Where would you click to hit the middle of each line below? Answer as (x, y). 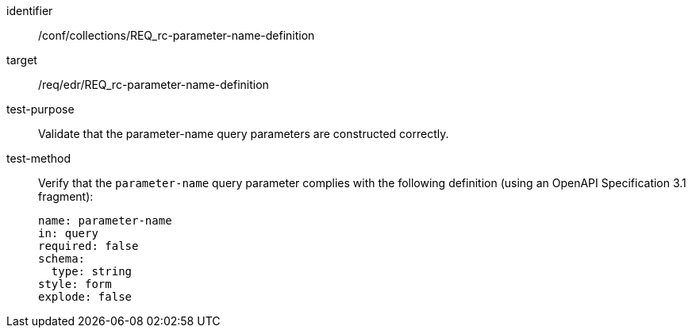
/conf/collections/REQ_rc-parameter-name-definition (177, 35)
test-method (38, 158)
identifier (30, 11)
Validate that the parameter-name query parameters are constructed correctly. (244, 134)
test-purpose (40, 109)
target (22, 60)
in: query (68, 233)
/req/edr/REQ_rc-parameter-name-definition (154, 84)
